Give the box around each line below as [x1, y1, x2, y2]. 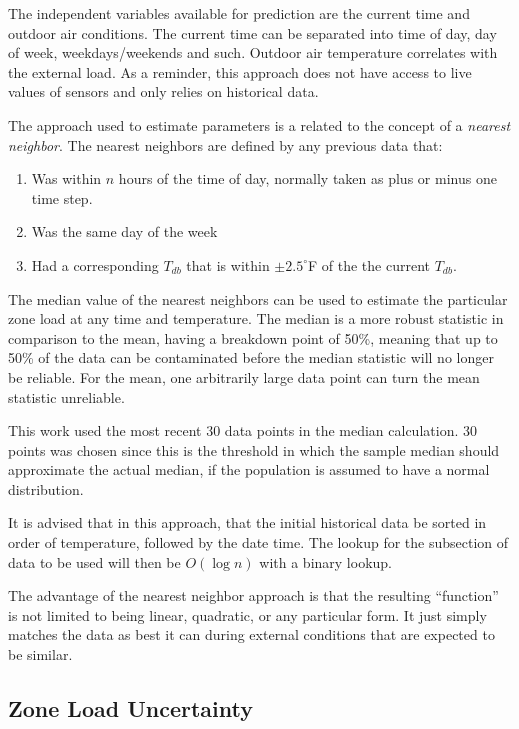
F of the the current [307, 254, 430, 275]
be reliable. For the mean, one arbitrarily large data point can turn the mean [8, 366, 480, 387]
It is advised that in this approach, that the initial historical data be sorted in [8, 512, 487, 533]
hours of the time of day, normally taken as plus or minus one [118, 168, 497, 189]
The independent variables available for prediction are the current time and [8, 3, 470, 23]
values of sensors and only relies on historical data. [8, 81, 319, 102]
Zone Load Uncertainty [8, 693, 253, 724]
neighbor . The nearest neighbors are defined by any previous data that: [8, 134, 443, 155]
